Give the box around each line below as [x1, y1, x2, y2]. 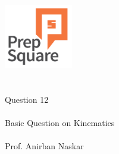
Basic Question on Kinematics [5, 116, 115, 128]
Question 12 [5, 93, 49, 105]
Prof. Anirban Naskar [5, 139, 84, 152]
